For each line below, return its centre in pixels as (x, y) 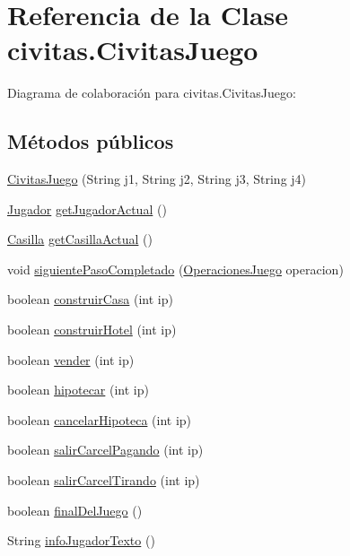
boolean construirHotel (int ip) (92, 330)
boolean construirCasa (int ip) (90, 299)
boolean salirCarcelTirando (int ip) (104, 480)
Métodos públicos (91, 141)
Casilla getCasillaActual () (80, 239)
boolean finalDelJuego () (75, 510)
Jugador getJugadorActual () (87, 208)
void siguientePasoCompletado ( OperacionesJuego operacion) (175, 269)
